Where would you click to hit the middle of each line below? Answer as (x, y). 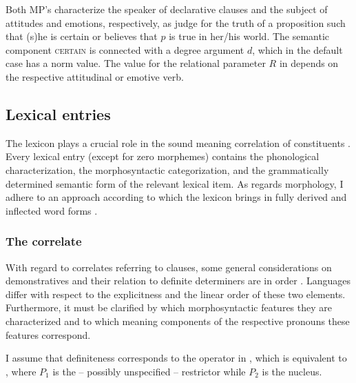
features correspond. (48, 334)
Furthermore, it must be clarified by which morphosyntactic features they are (169, 307)
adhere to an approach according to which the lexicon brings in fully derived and (176, 197)
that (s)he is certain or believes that (82, 36)
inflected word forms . (52, 210)
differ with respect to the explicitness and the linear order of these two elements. (176, 294)
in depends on (309, 63)
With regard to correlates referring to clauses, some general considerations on (169, 267)
